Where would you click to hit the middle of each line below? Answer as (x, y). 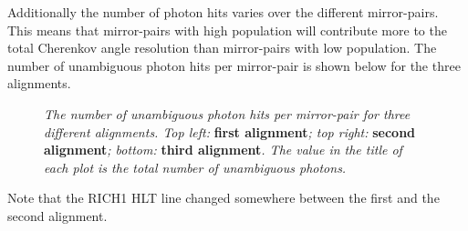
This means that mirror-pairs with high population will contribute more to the (227, 30)
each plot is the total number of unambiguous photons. (195, 167)
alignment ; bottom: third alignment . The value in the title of (223, 150)
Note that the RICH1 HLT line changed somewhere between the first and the (224, 198)
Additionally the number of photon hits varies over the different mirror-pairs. (223, 12)
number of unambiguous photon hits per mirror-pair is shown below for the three (234, 65)
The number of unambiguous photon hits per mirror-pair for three (227, 113)
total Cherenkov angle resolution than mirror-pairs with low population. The (222, 48)
